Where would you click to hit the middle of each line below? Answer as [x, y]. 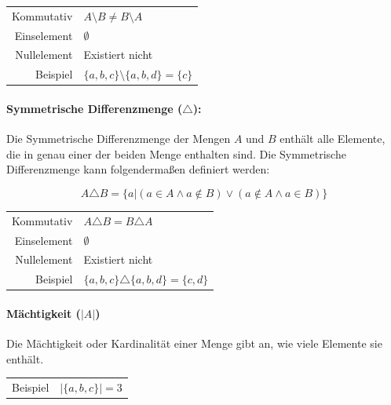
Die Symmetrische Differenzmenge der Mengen [119, 139]
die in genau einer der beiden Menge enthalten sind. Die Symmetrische [176, 153]
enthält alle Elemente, [333, 139]
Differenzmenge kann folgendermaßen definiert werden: [138, 169]
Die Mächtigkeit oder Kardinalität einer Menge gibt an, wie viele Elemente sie [194, 343]
